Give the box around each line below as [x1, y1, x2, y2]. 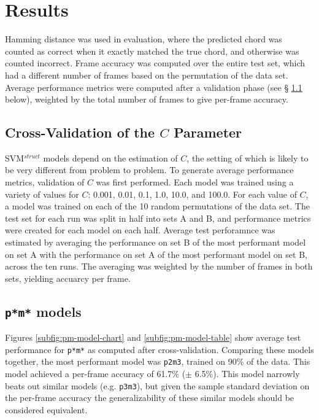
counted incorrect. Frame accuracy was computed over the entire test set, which [5, 56, 306, 69]
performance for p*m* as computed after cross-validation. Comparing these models [5, 343, 314, 356]
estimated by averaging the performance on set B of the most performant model [5, 236, 306, 249]
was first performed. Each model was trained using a [96, 176, 294, 189]
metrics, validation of [5, 176, 85, 189]
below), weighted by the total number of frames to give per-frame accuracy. [5, 93, 288, 106]
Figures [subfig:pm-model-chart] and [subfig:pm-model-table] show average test [5, 331, 301, 344]
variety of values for [5, 187, 79, 200]
